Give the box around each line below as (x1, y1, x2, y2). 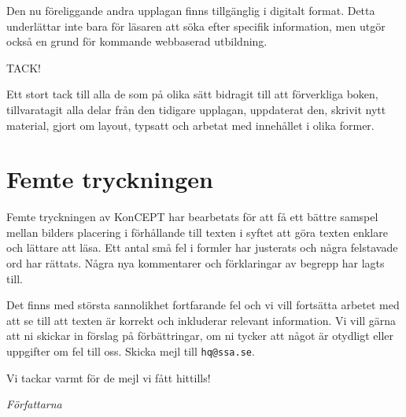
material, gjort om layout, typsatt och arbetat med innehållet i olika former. (6, 116, 375, 133)
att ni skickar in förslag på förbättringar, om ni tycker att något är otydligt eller (6, 327, 394, 344)
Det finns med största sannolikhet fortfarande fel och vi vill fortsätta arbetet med (6, 297, 400, 313)
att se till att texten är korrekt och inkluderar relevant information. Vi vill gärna (6, 312, 397, 328)
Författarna (6, 396, 62, 412)
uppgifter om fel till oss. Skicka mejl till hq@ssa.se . (6, 343, 255, 360)
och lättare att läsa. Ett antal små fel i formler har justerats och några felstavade (6, 239, 398, 256)
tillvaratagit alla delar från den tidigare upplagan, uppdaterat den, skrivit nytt (6, 101, 386, 117)
